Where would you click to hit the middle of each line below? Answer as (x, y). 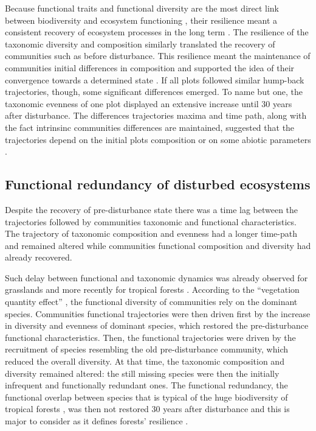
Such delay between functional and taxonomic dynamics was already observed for (156, 277)
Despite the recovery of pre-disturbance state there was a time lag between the (152, 209)
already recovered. (39, 257)
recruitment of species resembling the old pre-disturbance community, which (146, 349)
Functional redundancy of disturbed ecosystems (158, 184)
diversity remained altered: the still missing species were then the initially (142, 373)
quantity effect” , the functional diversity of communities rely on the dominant (151, 302)
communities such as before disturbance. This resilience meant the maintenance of (158, 56)
